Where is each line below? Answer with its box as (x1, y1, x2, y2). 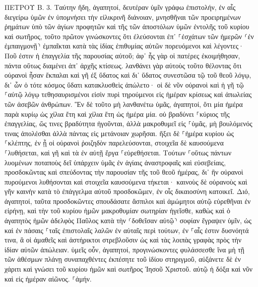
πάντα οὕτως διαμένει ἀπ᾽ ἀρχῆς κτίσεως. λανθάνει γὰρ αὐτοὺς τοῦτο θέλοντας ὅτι (4, 60, 242, 70)
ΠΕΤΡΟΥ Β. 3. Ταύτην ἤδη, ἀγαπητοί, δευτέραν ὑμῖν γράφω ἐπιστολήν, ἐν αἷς (4, 2, 236, 12)
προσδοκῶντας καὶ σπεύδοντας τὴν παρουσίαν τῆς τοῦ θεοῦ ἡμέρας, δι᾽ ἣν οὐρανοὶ (4, 167, 244, 177)
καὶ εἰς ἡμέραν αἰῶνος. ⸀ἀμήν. (4, 273, 92, 284)
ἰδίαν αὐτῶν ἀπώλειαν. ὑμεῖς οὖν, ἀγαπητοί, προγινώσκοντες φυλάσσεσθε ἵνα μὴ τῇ (4, 244, 245, 254)
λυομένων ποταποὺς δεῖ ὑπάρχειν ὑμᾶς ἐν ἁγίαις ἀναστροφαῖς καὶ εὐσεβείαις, (4, 157, 226, 167)
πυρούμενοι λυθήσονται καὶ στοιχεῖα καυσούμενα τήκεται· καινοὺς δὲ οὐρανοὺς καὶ (4, 176, 248, 187)
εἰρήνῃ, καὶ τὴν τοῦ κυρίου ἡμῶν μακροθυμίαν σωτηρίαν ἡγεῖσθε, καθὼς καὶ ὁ (4, 205, 230, 216)
